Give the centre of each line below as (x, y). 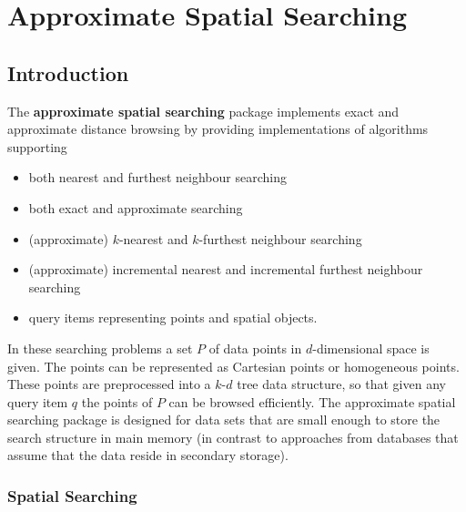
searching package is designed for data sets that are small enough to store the (224, 420)
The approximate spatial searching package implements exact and (203, 111)
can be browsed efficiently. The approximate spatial (312, 401)
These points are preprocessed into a (109, 384)
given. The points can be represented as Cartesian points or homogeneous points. (233, 366)
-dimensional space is (371, 348)
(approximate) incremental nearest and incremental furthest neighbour (226, 269)
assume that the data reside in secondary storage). (148, 455)
